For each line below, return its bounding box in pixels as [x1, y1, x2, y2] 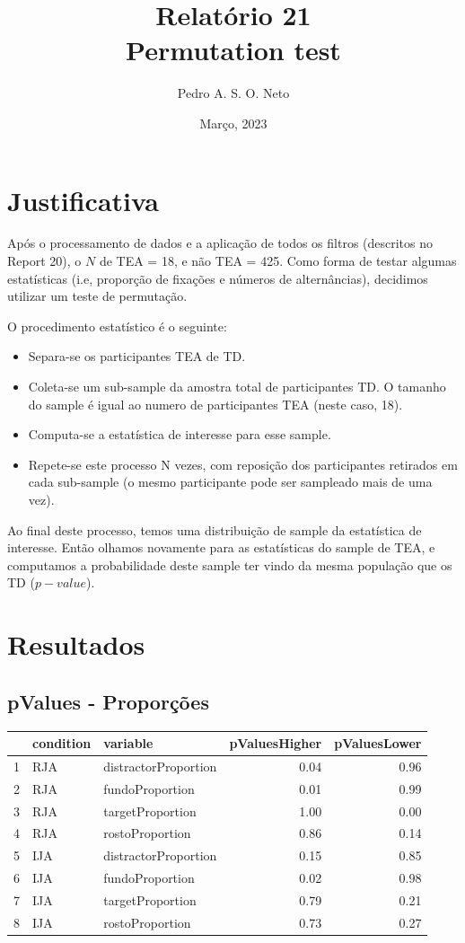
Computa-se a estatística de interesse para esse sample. [28, 425, 331, 444]
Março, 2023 [199, 113, 268, 132]
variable [103, 734, 154, 753]
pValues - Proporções [7, 687, 209, 715]
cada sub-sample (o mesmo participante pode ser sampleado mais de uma [28, 472, 433, 491]
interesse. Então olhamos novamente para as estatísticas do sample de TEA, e [7, 538, 435, 557]
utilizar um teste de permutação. [7, 286, 188, 305]
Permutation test [126, 31, 341, 68]
